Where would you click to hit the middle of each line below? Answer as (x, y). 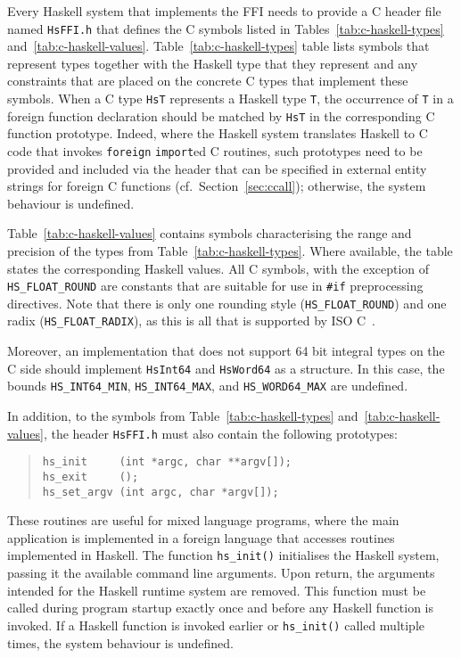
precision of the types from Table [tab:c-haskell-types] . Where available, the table (230, 250)
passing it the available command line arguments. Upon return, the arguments (221, 573)
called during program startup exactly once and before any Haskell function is (221, 608)
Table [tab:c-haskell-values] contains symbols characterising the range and (210, 233)
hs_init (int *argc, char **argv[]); (167, 462)
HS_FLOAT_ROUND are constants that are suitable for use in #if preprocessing (215, 286)
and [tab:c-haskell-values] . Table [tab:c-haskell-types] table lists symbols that (218, 46)
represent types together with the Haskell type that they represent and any (213, 63)
